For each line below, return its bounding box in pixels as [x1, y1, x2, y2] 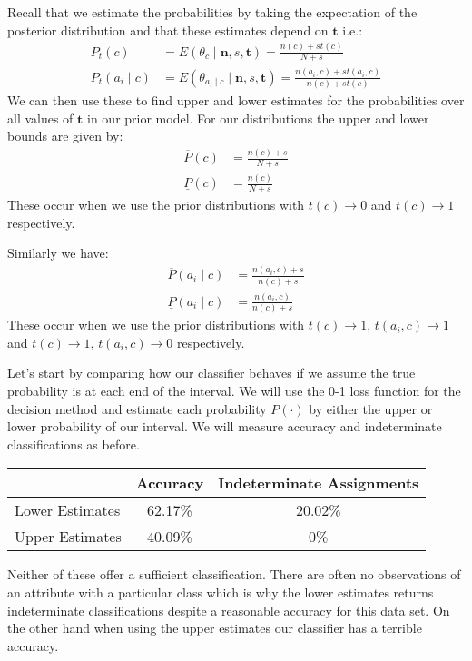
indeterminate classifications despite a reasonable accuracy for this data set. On [7, 600, 450, 619]
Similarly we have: [7, 243, 109, 262]
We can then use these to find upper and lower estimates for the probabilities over [7, 91, 465, 110]
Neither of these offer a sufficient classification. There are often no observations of [7, 565, 461, 584]
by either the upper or [309, 399, 433, 418]
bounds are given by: [7, 126, 123, 145]
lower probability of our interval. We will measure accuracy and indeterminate [7, 417, 442, 436]
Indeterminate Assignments [218, 472, 419, 494]
